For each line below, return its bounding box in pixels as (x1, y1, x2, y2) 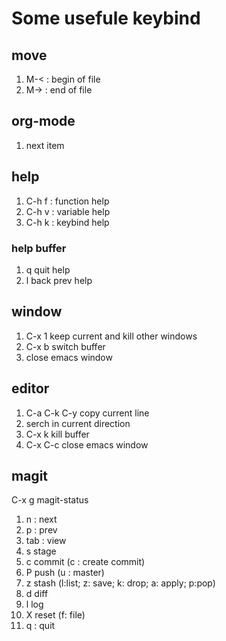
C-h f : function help (25, 195, 110, 207)
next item (25, 139, 65, 151)
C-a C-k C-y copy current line (25, 407, 150, 419)
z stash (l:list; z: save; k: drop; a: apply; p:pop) (25, 577, 216, 589)
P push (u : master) (25, 567, 105, 579)
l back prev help (25, 274, 93, 286)
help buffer (11, 241, 67, 255)
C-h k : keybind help (25, 216, 110, 228)
